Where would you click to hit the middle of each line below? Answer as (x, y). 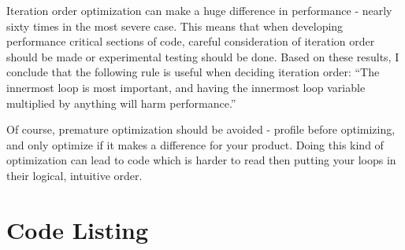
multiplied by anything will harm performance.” (121, 103)
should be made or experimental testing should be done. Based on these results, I (203, 56)
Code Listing (78, 229)
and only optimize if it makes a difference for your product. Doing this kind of (195, 144)
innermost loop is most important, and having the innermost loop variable (186, 87)
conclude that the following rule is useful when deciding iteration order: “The (193, 72)
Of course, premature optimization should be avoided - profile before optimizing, (201, 129)
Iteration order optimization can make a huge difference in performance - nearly (199, 10)
